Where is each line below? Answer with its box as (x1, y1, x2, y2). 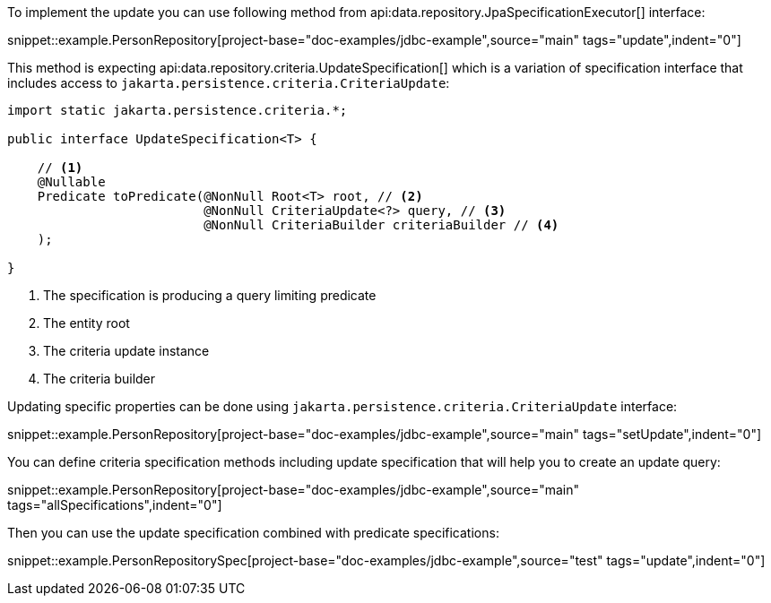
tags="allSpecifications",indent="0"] (7, 497, 222, 513)
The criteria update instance (43, 343, 210, 358)
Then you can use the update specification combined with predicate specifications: (7, 525, 499, 540)
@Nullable (37, 175, 106, 189)
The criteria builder (43, 371, 156, 386)
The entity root (43, 315, 130, 331)
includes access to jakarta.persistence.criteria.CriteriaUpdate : (7, 75, 450, 90)
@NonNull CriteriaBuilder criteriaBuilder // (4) (204, 218, 559, 232)
